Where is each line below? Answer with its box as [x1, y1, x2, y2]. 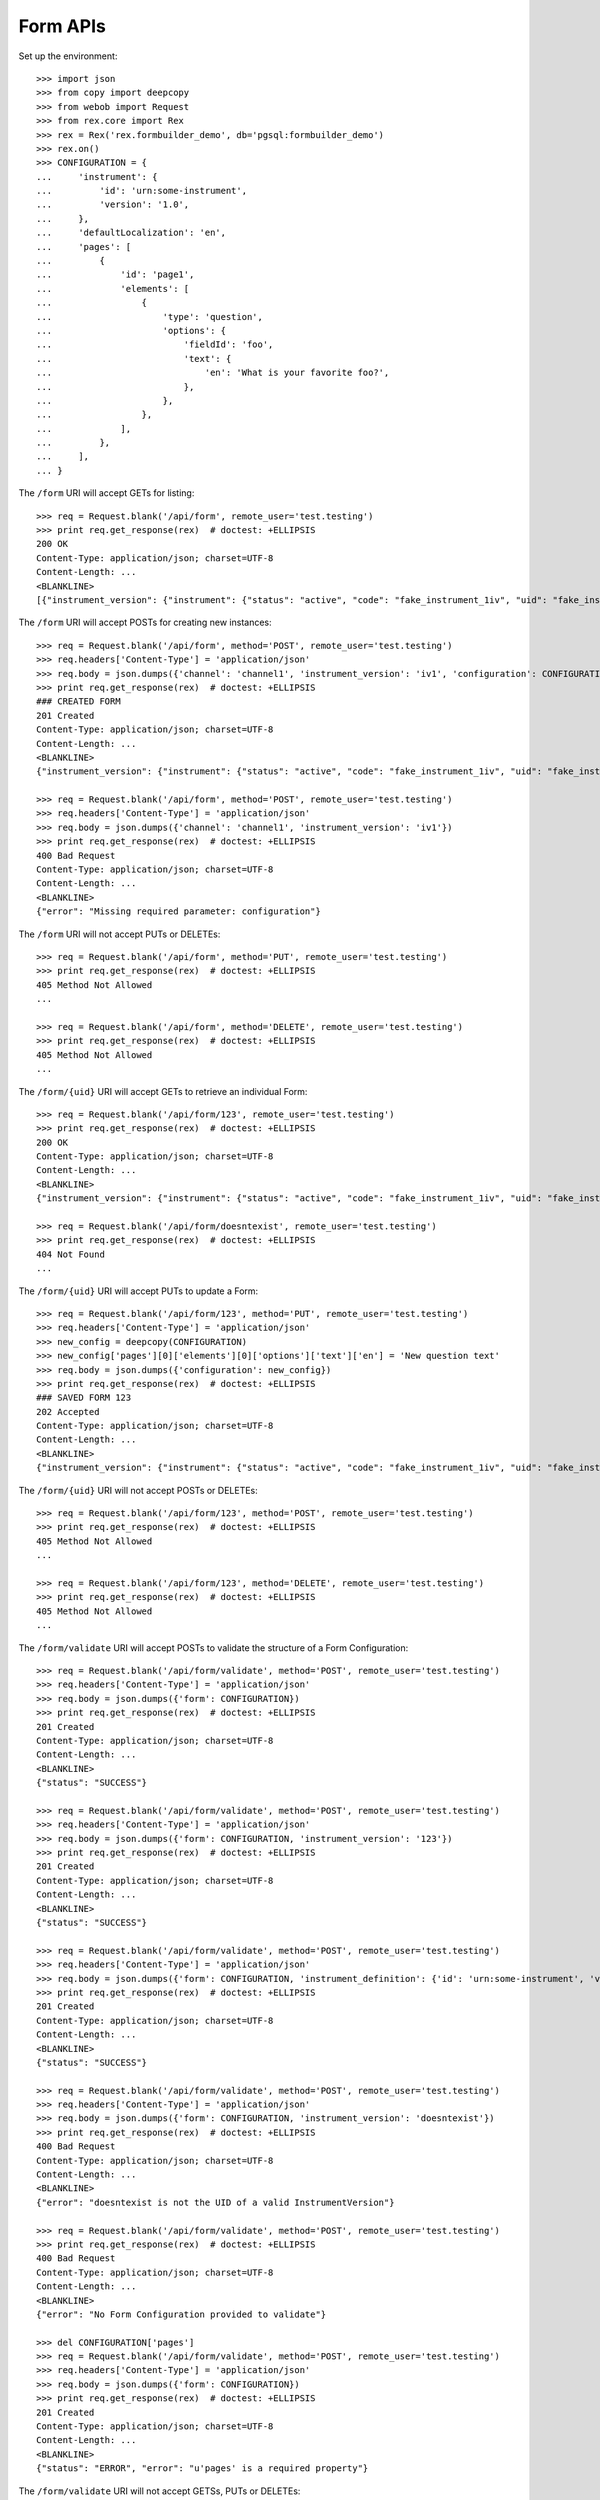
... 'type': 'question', [36, 311, 264, 322]
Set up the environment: [18, 50, 118, 62]
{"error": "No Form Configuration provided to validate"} [36, 2308, 327, 2320]
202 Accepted [36, 1406, 100, 1417]
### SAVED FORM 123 [36, 1392, 132, 1404]
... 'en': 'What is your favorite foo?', [36, 367, 390, 379]
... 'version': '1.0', [36, 199, 190, 210]
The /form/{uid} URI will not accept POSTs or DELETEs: [18, 1484, 259, 1496]
